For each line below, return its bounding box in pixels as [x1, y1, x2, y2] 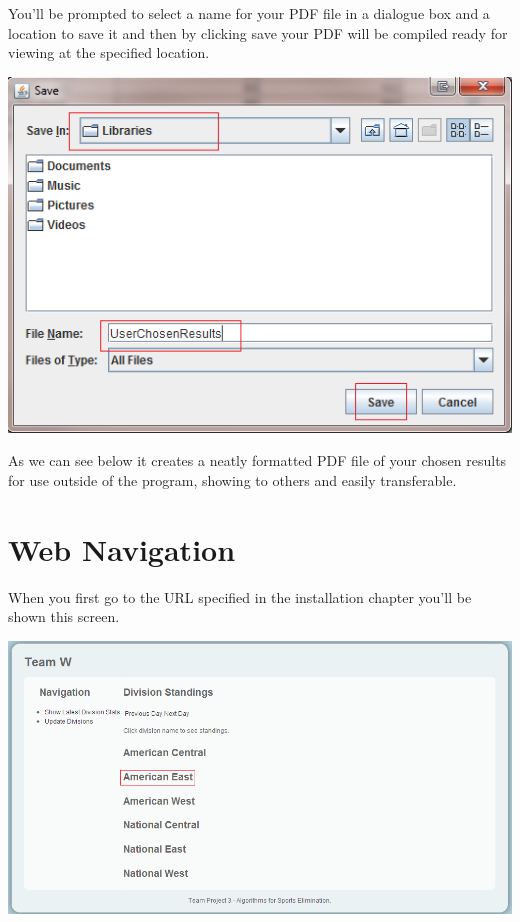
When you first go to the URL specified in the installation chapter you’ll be [8, 586, 472, 607]
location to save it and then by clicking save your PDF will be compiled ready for [8, 22, 508, 43]
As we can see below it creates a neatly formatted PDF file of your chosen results [8, 450, 507, 471]
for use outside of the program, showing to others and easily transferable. [8, 469, 457, 490]
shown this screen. [8, 606, 120, 627]
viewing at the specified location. [8, 42, 210, 63]
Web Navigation [8, 528, 236, 569]
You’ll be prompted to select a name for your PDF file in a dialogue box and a [8, 3, 490, 23]
